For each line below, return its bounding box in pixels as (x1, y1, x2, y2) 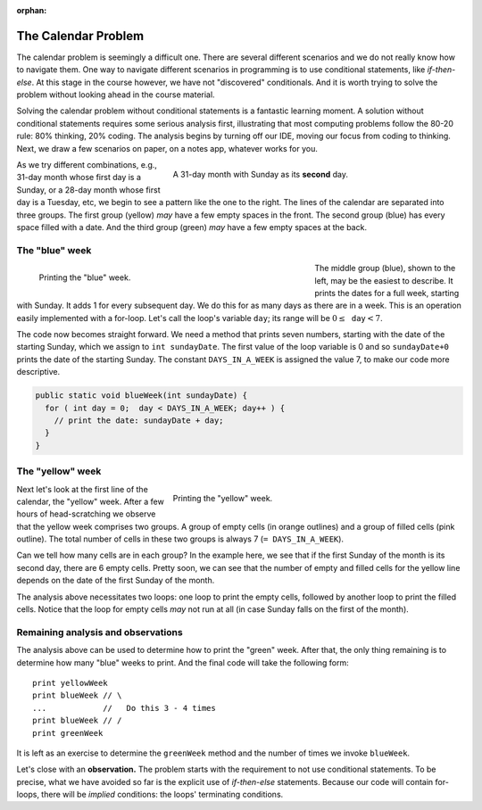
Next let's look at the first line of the (16, 484, 149, 494)
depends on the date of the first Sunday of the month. (16, 575, 215, 586)
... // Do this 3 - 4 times (32, 703, 216, 713)
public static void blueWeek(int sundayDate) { (35, 391, 247, 401)
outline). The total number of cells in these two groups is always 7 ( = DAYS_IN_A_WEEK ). (16, 533, 344, 544)
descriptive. (16, 367, 61, 377)
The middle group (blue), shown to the (314, 263, 456, 274)
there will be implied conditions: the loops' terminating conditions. (41, 789, 284, 800)
